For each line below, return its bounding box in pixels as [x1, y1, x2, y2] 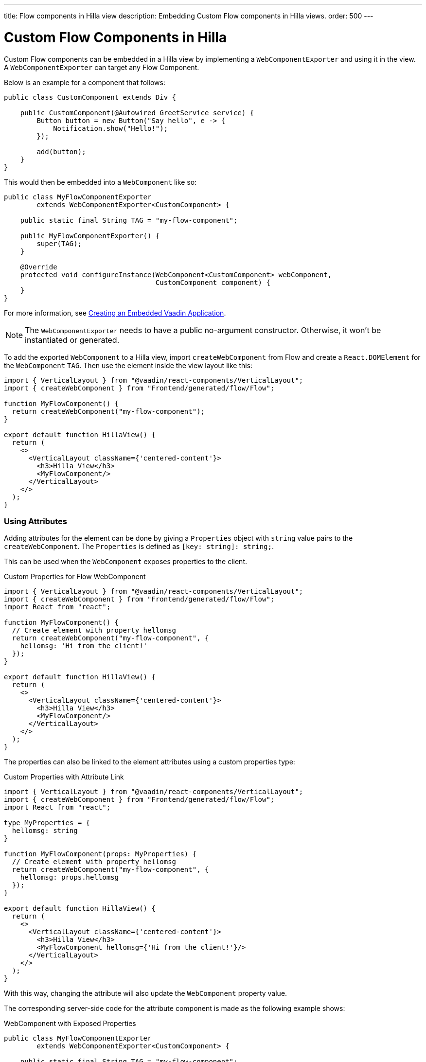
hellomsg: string [12, 827, 78, 835]
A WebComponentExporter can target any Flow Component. [4, 63, 199, 71]
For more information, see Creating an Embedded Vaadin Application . [4, 308, 226, 317]
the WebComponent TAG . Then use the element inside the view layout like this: [4, 361, 253, 370]
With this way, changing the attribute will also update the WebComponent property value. [4, 989, 287, 998]
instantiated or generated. [25, 335, 120, 345]
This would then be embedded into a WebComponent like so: [4, 177, 197, 186]
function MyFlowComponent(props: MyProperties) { [4, 850, 197, 858]
